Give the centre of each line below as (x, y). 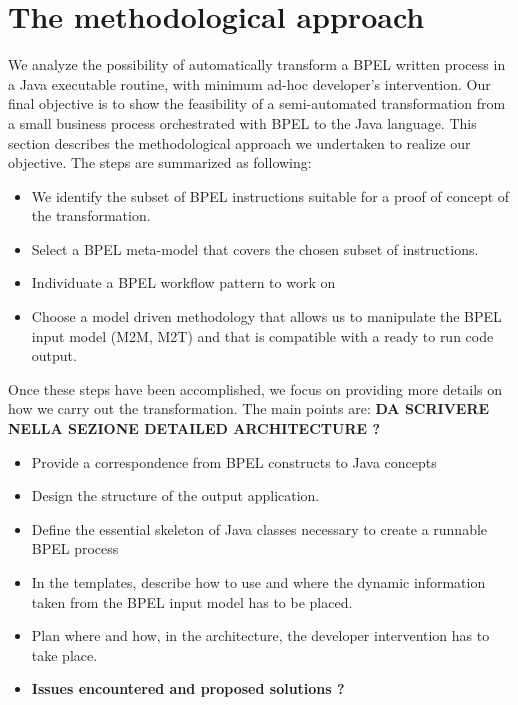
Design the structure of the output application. (175, 495)
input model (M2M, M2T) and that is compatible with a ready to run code (262, 335)
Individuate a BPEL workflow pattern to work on (183, 282)
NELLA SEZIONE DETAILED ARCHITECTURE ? (194, 428)
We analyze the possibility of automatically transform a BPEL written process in (257, 64)
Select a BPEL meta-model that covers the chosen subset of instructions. (255, 248)
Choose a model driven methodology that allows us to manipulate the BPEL (266, 316)
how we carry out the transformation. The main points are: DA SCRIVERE (249, 408)
